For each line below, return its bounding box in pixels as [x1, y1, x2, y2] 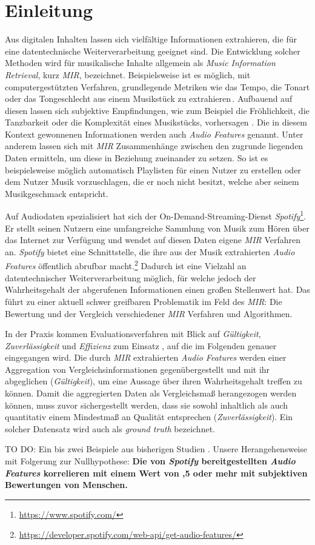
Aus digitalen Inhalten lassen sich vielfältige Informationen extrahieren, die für [5, 33, 297, 45]
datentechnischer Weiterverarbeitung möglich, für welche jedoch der [5, 271, 256, 284]
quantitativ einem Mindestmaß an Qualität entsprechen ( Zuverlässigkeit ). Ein [5, 410, 293, 423]
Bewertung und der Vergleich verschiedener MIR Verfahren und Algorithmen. [5, 307, 293, 319]
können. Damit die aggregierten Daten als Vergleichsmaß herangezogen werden [5, 387, 297, 400]
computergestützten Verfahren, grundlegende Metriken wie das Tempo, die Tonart [5, 80, 310, 93]
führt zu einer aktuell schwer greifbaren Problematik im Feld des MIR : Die [5, 295, 282, 307]
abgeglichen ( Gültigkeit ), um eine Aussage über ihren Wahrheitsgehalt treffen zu [5, 375, 302, 387]
